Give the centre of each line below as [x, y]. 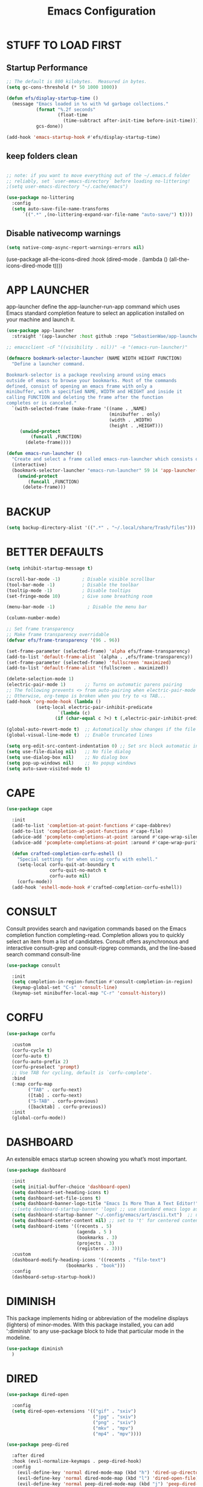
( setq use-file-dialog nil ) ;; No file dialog [69, 751]
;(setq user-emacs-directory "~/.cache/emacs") [67, 187]
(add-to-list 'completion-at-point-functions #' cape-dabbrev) [92, 826]
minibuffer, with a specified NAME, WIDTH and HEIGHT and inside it [94, 392]
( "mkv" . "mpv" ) [113, 1428]
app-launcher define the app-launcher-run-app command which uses [93, 307]
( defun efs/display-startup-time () [52, 98]
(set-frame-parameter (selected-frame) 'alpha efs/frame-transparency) [98, 651]
